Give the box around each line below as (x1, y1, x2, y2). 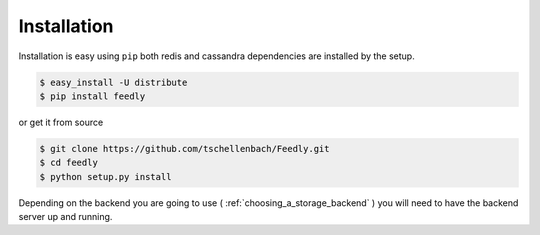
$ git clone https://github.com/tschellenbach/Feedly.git (39, 143, 330, 154)
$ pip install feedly (39, 90, 146, 102)
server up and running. (18, 211, 113, 223)
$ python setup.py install (39, 171, 172, 182)
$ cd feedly (39, 157, 99, 169)
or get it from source (18, 116, 104, 128)
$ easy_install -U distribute (39, 76, 188, 88)
